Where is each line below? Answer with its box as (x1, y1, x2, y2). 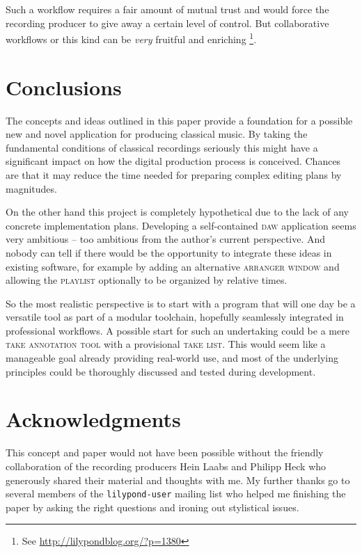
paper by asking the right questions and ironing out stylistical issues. (6, 499, 299, 514)
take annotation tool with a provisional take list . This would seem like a (6, 337, 326, 351)
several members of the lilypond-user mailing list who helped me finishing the (6, 486, 346, 501)
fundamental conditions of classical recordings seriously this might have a (6, 140, 318, 154)
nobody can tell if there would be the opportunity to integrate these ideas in (6, 245, 332, 259)
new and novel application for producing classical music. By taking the (6, 127, 308, 141)
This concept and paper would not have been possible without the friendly (6, 445, 324, 460)
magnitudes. (6, 181, 57, 195)
